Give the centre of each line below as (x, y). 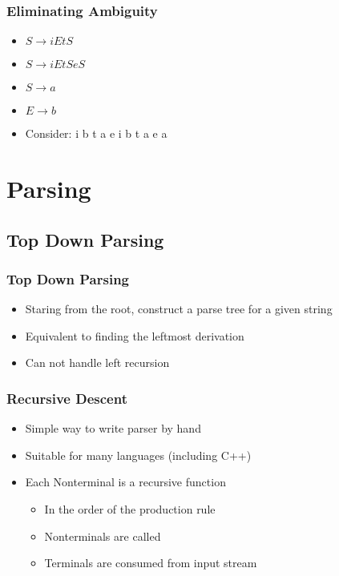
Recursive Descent (67, 398)
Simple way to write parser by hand (113, 428)
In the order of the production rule (130, 508)
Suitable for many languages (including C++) (138, 455)
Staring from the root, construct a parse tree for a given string (179, 309)
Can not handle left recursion (97, 363)
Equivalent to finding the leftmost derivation (135, 335)
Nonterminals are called (103, 536)
